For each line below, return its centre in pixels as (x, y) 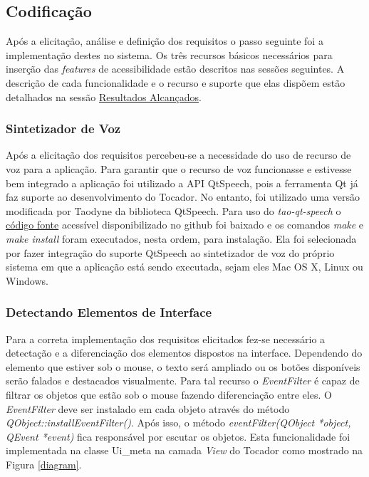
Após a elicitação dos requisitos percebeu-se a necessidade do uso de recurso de (178, 155)
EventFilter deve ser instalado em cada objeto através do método (148, 408)
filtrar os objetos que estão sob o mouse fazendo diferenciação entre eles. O (169, 394)
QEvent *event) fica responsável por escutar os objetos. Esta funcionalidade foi (178, 436)
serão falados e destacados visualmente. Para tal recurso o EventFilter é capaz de (183, 381)
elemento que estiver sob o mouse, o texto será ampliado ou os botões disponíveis (183, 366)
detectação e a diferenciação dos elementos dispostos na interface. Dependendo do (184, 353)
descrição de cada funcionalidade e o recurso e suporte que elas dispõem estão (176, 82)
